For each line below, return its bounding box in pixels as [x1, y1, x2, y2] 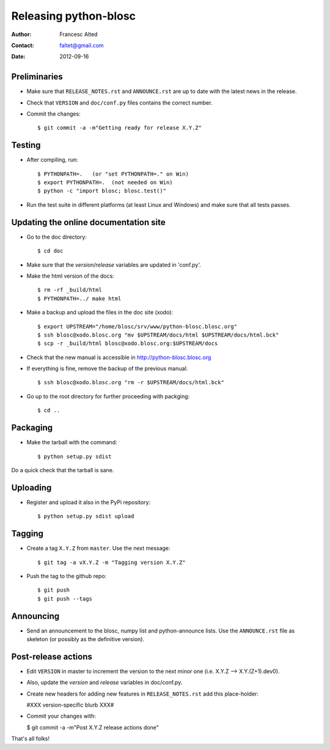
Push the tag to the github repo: [26, 572, 107, 579]
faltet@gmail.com [59, 42, 104, 49]
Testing [11, 140, 41, 150]
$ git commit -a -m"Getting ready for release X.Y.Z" [37, 124, 202, 132]
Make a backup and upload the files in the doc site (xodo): [26, 309, 174, 316]
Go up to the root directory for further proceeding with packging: [26, 392, 190, 400]
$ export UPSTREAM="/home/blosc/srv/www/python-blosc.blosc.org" [37, 323, 238, 330]
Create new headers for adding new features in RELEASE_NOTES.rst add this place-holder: [26, 690, 259, 697]
